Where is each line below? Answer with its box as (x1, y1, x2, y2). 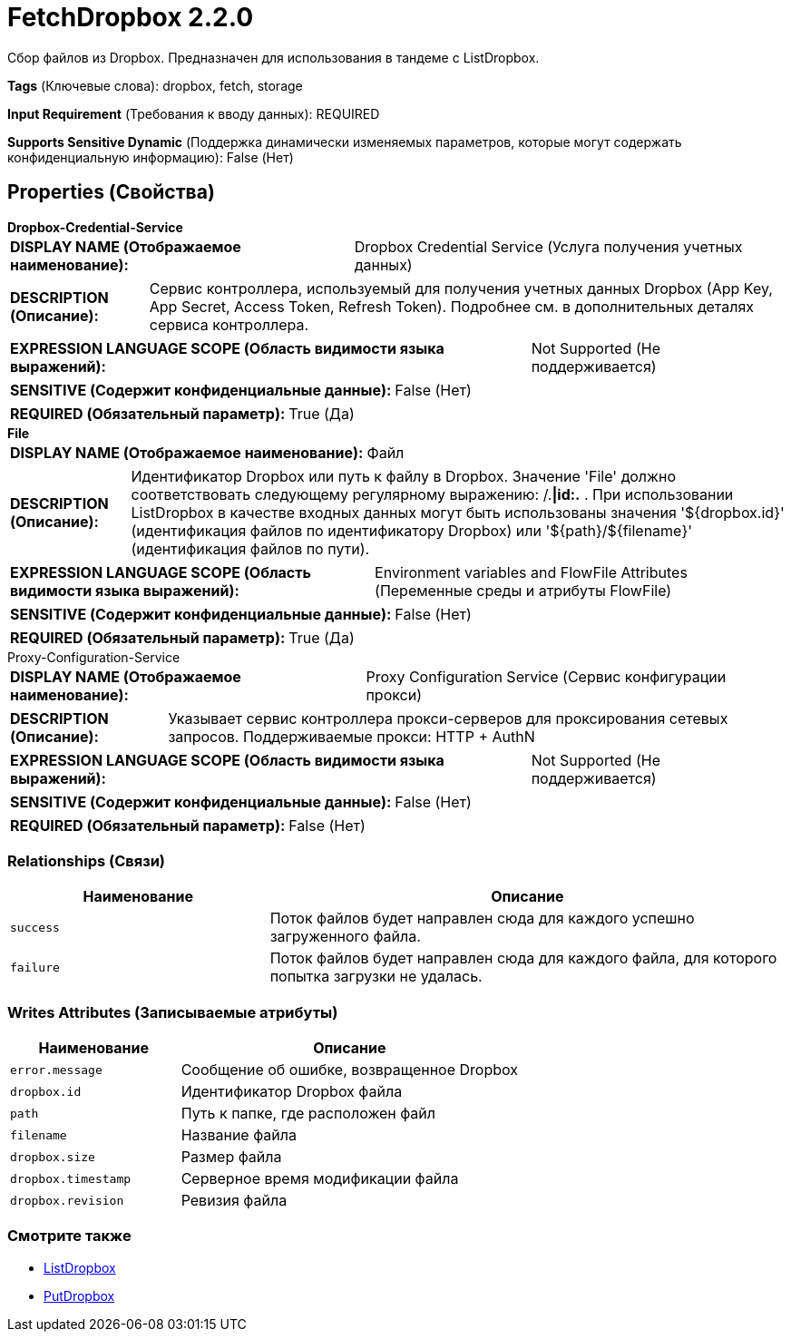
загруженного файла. (269, 927, 421, 946)
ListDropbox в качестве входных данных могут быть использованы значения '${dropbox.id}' (131, 503, 785, 522)
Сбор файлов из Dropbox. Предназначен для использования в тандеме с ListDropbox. (7, 49, 540, 65)
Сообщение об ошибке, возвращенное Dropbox (181, 1060, 518, 1080)
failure (10, 960, 60, 974)
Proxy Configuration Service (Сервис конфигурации (366, 667, 727, 686)
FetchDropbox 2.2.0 (7, 2, 254, 33)
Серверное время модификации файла (181, 1169, 459, 1188)
